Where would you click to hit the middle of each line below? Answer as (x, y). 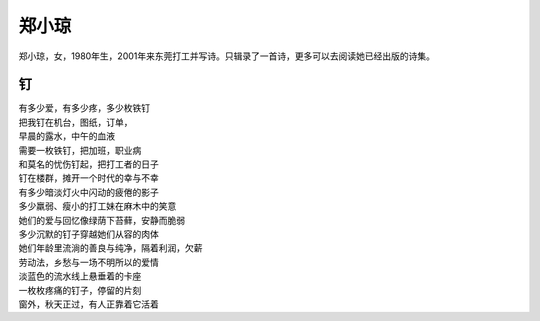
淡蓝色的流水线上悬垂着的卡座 (80, 276)
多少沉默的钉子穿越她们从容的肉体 (88, 234)
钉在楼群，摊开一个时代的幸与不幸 (88, 178)
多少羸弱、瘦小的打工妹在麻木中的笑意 (97, 206)
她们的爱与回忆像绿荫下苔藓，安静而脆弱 (101, 220)
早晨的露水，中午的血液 (66, 136)
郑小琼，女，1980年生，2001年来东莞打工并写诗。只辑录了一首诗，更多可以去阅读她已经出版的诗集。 (226, 56)
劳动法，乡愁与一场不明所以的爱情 (88, 262)
